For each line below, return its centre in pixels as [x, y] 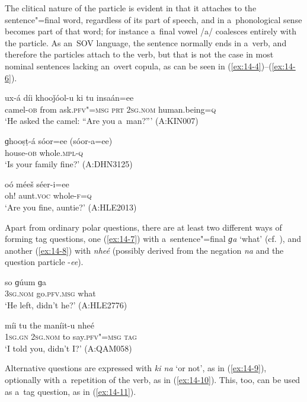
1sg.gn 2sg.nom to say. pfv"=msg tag [71, 336]
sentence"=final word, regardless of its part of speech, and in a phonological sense [153, 19]
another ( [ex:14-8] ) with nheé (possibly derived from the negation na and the [144, 250]
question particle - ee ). [44, 262]
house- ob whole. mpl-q [44, 152]
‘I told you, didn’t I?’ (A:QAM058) [68, 348]
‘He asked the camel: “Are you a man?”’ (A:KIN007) [102, 121]
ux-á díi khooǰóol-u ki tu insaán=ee [69, 98]
